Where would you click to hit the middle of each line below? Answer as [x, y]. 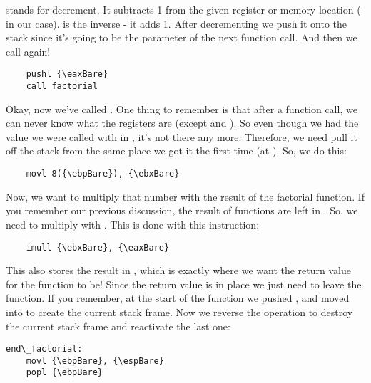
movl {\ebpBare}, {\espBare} [95, 361]
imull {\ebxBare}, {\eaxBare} [98, 247]
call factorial [62, 86]
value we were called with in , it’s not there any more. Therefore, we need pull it [182, 136]
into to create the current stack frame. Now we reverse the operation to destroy [179, 311]
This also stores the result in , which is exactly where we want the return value [178, 270]
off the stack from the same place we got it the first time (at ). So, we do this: [176, 151]
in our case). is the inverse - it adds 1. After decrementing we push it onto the [177, 23]
